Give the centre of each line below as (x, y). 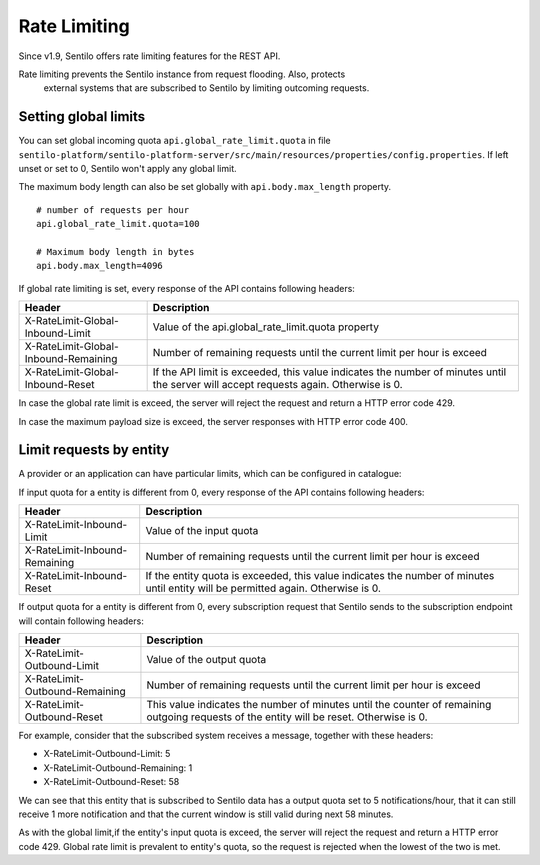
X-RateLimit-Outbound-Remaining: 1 (118, 767)
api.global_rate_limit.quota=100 (118, 224)
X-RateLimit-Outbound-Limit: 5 (107, 754)
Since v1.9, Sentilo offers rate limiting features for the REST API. (149, 56)
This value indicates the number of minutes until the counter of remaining (319, 704)
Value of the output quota (206, 659)
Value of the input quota (202, 531)
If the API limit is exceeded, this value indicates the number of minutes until (329, 372)
